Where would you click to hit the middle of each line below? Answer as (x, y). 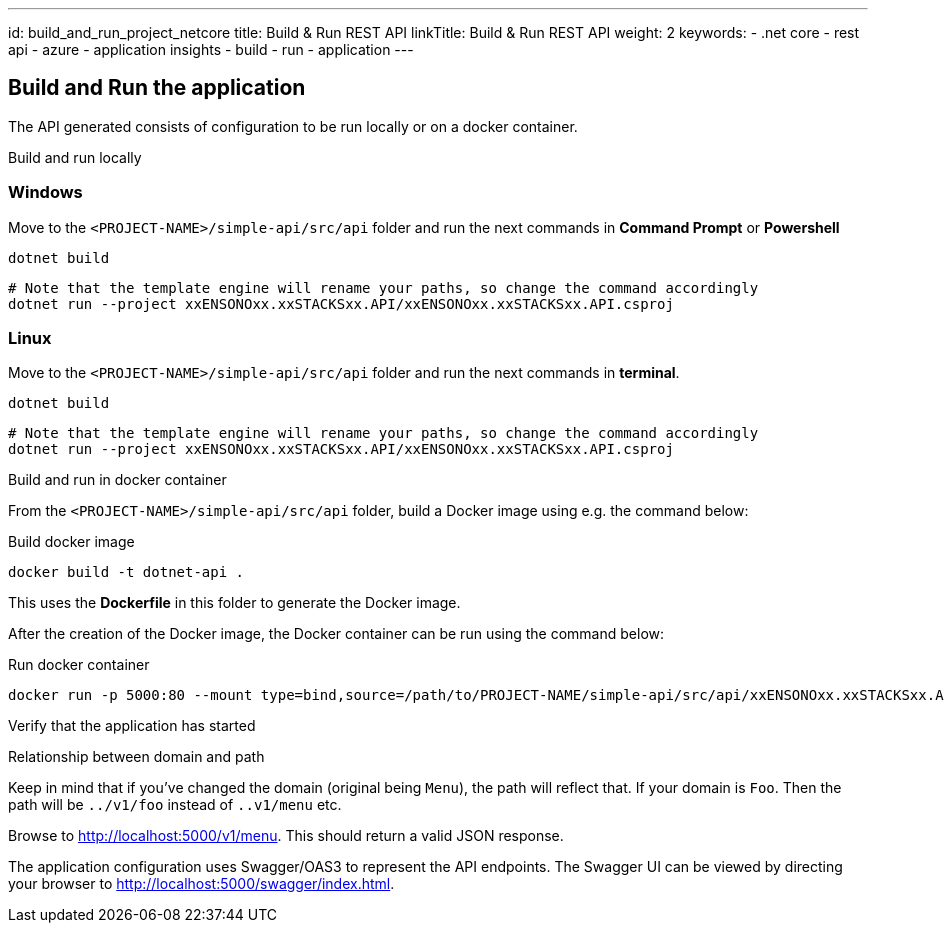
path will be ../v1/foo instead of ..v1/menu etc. (175, 805)
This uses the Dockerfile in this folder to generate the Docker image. (234, 603)
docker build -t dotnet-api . (126, 572)
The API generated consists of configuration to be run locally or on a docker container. (293, 126)
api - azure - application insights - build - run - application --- (211, 49)
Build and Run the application (157, 88)
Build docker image (71, 542)
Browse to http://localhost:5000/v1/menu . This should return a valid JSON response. (286, 836)
